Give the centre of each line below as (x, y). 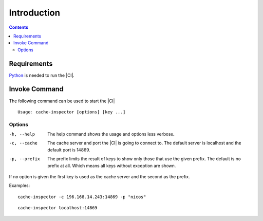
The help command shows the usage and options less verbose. (111, 134)
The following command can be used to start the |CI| (62, 101)
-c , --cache (23, 143)
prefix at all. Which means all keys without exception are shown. (112, 166)
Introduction (35, 13)
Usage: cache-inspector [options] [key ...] (72, 112)
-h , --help (22, 134)
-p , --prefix (25, 159)
